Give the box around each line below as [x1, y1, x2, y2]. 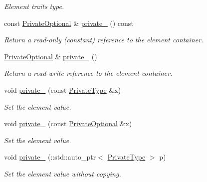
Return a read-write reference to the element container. [4, 68, 173, 78]
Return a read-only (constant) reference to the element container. [4, 34, 204, 45]
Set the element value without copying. [4, 168, 121, 179]
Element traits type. [4, 1, 64, 11]
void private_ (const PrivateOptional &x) [4, 118, 132, 129]
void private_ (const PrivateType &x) [4, 84, 121, 95]
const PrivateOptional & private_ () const [4, 17, 134, 28]
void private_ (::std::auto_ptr [4, 152, 96, 162]
